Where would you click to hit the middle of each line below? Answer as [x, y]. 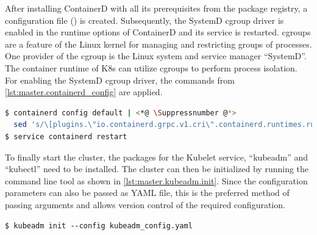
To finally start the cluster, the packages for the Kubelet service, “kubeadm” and [157, 157]
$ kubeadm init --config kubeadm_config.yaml [99, 226]
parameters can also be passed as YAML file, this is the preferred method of [147, 193]
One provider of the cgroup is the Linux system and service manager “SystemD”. [156, 56]
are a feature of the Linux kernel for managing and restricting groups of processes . [158, 44]
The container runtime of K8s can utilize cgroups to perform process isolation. [151, 67]
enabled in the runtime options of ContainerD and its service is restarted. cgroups [158, 32]
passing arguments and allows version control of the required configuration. [145, 204]
